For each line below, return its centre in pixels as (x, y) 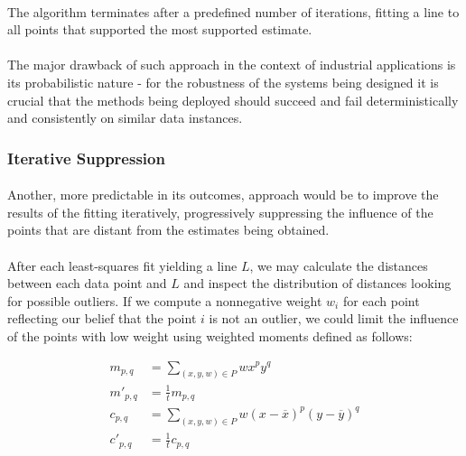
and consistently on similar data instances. (125, 118)
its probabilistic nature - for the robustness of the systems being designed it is (223, 82)
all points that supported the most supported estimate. (160, 29)
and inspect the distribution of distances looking (317, 283)
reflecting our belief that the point (102, 318)
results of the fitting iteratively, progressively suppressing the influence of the (220, 212)
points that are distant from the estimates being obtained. (168, 230)
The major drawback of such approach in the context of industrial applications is (232, 65)
